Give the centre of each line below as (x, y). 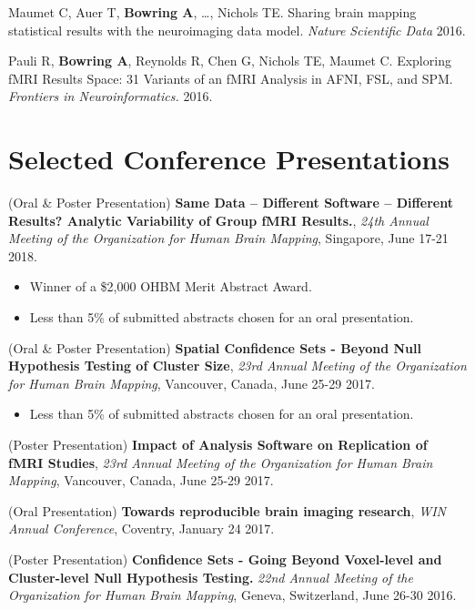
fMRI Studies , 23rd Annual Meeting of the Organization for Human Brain (221, 462)
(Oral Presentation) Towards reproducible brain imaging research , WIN (227, 510)
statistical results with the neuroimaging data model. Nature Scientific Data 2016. (237, 30)
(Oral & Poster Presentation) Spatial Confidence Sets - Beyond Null (215, 347)
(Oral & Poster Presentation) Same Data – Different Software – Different (231, 203)
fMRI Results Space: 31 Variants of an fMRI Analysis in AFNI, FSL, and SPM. (231, 78)
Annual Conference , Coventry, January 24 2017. (141, 529)
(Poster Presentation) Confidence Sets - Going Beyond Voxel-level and (225, 559)
